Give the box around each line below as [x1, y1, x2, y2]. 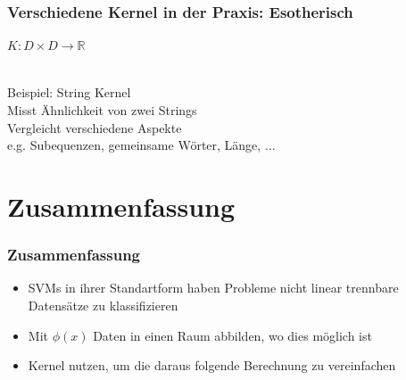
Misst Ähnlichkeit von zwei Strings [7, 101, 197, 119]
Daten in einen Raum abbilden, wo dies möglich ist [93, 326, 372, 344]
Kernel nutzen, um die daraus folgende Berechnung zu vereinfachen [28, 356, 396, 375]
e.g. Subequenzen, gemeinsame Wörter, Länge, [7, 136, 261, 154]
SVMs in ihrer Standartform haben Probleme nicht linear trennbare [28, 278, 399, 297]
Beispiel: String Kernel [7, 83, 131, 102]
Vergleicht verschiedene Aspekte [7, 118, 182, 136]
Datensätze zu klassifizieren [28, 295, 178, 314]
